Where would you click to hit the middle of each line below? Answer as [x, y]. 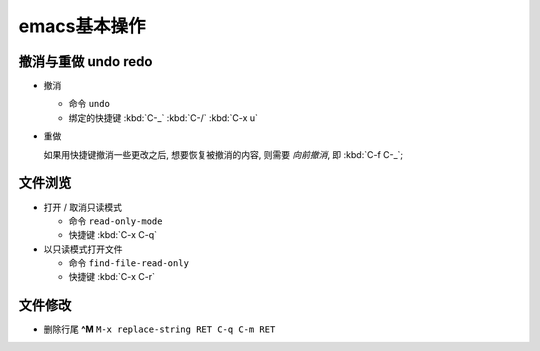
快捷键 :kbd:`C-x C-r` [111, 277]
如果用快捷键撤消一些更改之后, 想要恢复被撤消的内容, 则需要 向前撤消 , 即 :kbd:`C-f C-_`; [223, 154]
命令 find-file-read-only [129, 263]
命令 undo [89, 104]
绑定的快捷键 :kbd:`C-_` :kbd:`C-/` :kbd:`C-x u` [163, 117]
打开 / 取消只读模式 [82, 207]
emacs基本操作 [82, 26]
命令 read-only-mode [115, 221]
